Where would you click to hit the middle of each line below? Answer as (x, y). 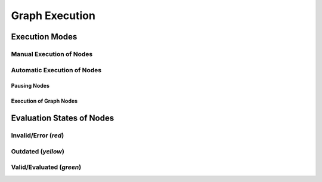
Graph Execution (53, 16)
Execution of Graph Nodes (44, 101)
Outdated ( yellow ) (38, 151)
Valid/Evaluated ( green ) (46, 167)
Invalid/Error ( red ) (38, 135)
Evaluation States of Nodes (63, 118)
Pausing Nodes (30, 86)
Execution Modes (44, 37)
